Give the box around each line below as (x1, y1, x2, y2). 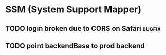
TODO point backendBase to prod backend (5, 41, 145, 50)
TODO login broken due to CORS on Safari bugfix (5, 24, 161, 33)
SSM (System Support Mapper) (5, 4, 142, 15)
